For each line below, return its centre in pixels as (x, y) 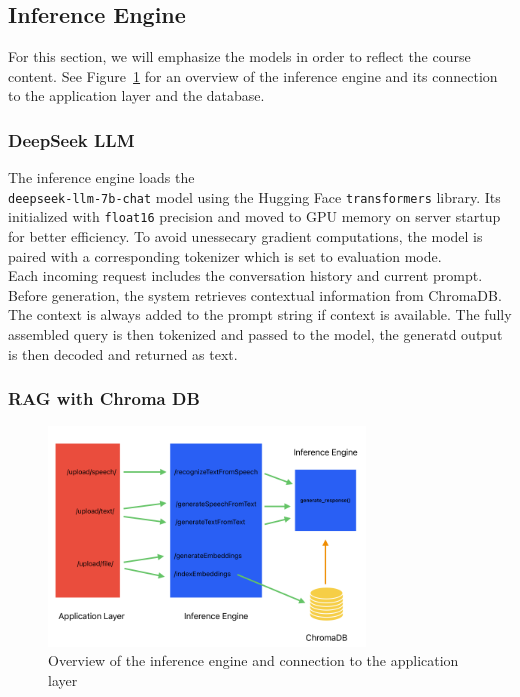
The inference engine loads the (101, 177)
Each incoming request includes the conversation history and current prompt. (245, 275)
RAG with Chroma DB (104, 398)
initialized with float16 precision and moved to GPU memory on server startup (254, 216)
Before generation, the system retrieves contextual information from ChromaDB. (255, 294)
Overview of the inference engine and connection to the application (253, 660)
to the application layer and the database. (136, 95)
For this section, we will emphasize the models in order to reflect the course (239, 56)
